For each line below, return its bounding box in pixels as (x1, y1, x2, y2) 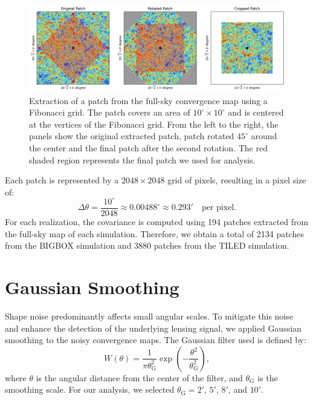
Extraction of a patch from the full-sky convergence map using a (29, 94, 268, 107)
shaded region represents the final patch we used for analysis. (29, 153, 256, 166)
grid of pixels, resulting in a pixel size (167, 174, 306, 186)
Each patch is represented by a (5, 174, 119, 186)
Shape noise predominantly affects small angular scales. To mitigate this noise (5, 309, 293, 322)
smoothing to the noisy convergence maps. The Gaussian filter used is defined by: (5, 333, 306, 346)
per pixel (201, 203, 234, 212)
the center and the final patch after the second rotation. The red (29, 142, 268, 154)
